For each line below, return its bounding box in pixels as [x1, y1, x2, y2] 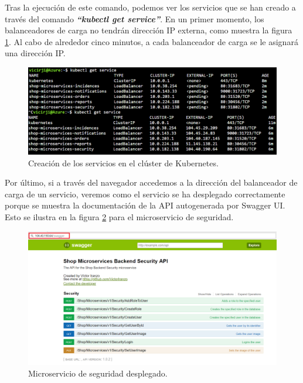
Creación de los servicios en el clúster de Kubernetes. [28, 156, 219, 169]
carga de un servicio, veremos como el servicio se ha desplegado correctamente [5, 187, 285, 200]
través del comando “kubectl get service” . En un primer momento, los [5, 12, 264, 25]
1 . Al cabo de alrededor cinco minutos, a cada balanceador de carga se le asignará [5, 35, 298, 47]
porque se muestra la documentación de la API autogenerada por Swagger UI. [5, 199, 285, 211]
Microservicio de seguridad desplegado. [28, 367, 168, 379]
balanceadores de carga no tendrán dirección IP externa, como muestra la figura [5, 24, 292, 36]
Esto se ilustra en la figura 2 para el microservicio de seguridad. [5, 211, 234, 223]
